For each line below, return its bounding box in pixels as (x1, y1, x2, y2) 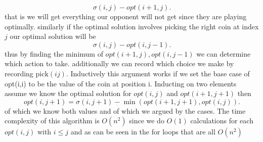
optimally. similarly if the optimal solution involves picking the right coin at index (5, 21, 259, 31)
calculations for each (190, 115, 253, 126)
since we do (129, 115, 164, 126)
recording (5, 68, 33, 78)
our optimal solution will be (10, 31, 96, 41)
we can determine (196, 48, 251, 59)
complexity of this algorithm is (5, 115, 100, 126)
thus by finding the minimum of (5, 48, 103, 59)
